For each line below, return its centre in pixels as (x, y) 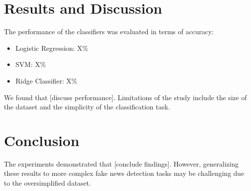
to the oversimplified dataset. (47, 183)
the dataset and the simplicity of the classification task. (87, 107)
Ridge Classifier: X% (46, 80)
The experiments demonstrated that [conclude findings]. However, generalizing (121, 163)
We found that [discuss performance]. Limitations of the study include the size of (125, 97)
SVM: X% (31, 64)
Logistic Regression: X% (52, 48)
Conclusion (42, 140)
